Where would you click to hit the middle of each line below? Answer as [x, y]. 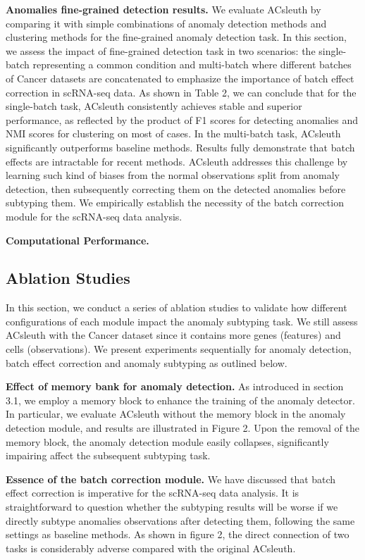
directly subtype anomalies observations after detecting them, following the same [180, 520]
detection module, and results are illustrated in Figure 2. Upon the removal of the [182, 428]
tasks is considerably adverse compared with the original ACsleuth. [151, 548]
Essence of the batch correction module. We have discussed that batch [171, 479]
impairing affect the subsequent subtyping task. [108, 455]
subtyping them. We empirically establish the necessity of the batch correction [175, 203]
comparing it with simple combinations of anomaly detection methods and [166, 23]
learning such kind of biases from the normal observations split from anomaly [173, 175]
